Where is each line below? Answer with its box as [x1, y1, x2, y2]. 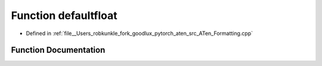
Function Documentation [11, 45, 106, 55]
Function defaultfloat [11, 9, 117, 22]
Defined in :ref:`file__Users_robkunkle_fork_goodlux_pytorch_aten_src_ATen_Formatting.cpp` [26, 30, 253, 37]
